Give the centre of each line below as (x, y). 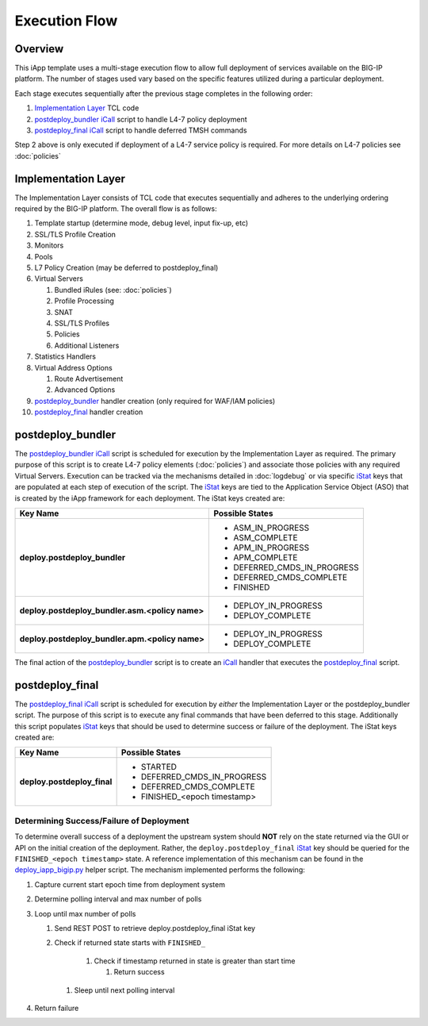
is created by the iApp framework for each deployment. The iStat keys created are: (150, 498)
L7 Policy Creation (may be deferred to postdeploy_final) (126, 268)
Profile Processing (84, 301)
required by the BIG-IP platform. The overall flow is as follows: (116, 209)
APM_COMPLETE (266, 557)
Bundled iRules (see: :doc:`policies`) (113, 290)
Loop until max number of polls (85, 913)
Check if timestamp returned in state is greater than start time (195, 961)
